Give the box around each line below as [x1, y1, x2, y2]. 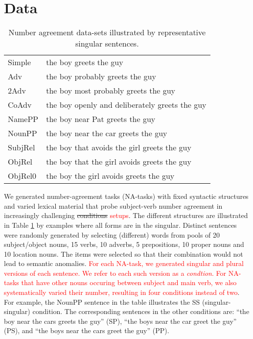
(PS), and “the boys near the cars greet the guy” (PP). [4, 325, 169, 336]
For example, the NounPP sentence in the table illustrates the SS [4, 296, 200, 307]
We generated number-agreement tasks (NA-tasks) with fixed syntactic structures [4, 191, 249, 201]
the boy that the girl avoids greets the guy [46, 156, 191, 168]
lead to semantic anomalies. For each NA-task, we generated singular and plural [4, 258, 244, 268]
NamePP [8, 113, 39, 125]
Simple [8, 56, 31, 68]
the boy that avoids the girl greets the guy [46, 142, 191, 153]
